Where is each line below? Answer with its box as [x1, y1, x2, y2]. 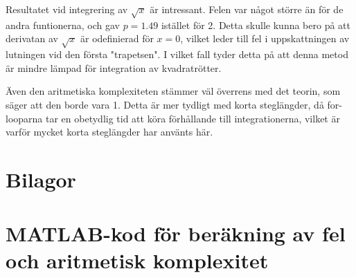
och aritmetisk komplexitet [6, 246, 269, 275]
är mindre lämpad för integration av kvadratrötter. [6, 60, 222, 75]
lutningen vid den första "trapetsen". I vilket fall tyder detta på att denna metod [6, 47, 348, 62]
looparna [6, 111, 43, 125]
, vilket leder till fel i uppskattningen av [180, 31, 350, 46]
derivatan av [6, 31, 58, 46]
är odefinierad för [80, 31, 154, 46]
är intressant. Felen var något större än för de [150, 2, 344, 16]
